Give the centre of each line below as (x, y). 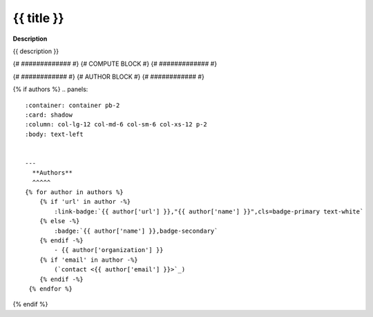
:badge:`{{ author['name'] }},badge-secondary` (136, 231)
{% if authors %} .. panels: (50, 89)
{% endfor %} (50, 289)
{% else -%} (59, 221)
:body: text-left (54, 134)
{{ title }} (39, 18)
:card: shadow (49, 115)
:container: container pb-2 (73, 105)
